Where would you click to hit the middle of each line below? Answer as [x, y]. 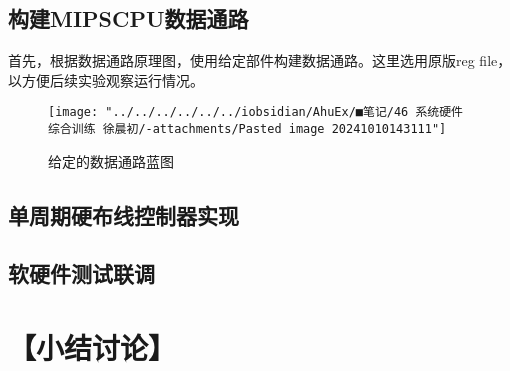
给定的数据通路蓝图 [111, 160]
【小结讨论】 [92, 347]
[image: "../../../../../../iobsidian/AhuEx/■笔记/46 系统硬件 [255, 112]
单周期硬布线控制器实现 [123, 214]
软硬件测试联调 [81, 273]
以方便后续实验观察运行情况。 [106, 79]
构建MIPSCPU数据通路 [128, 18]
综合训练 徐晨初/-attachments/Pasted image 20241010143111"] [247, 129]
